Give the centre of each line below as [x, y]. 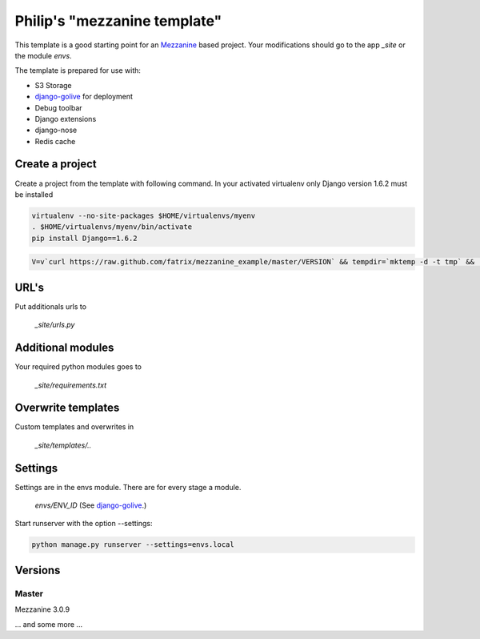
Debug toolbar [59, 107]
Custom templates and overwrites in [74, 427]
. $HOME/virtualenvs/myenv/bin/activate [112, 227]
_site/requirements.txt [71, 385]
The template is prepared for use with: [78, 70]
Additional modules [64, 348]
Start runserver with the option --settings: [84, 524]
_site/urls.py [55, 325]
